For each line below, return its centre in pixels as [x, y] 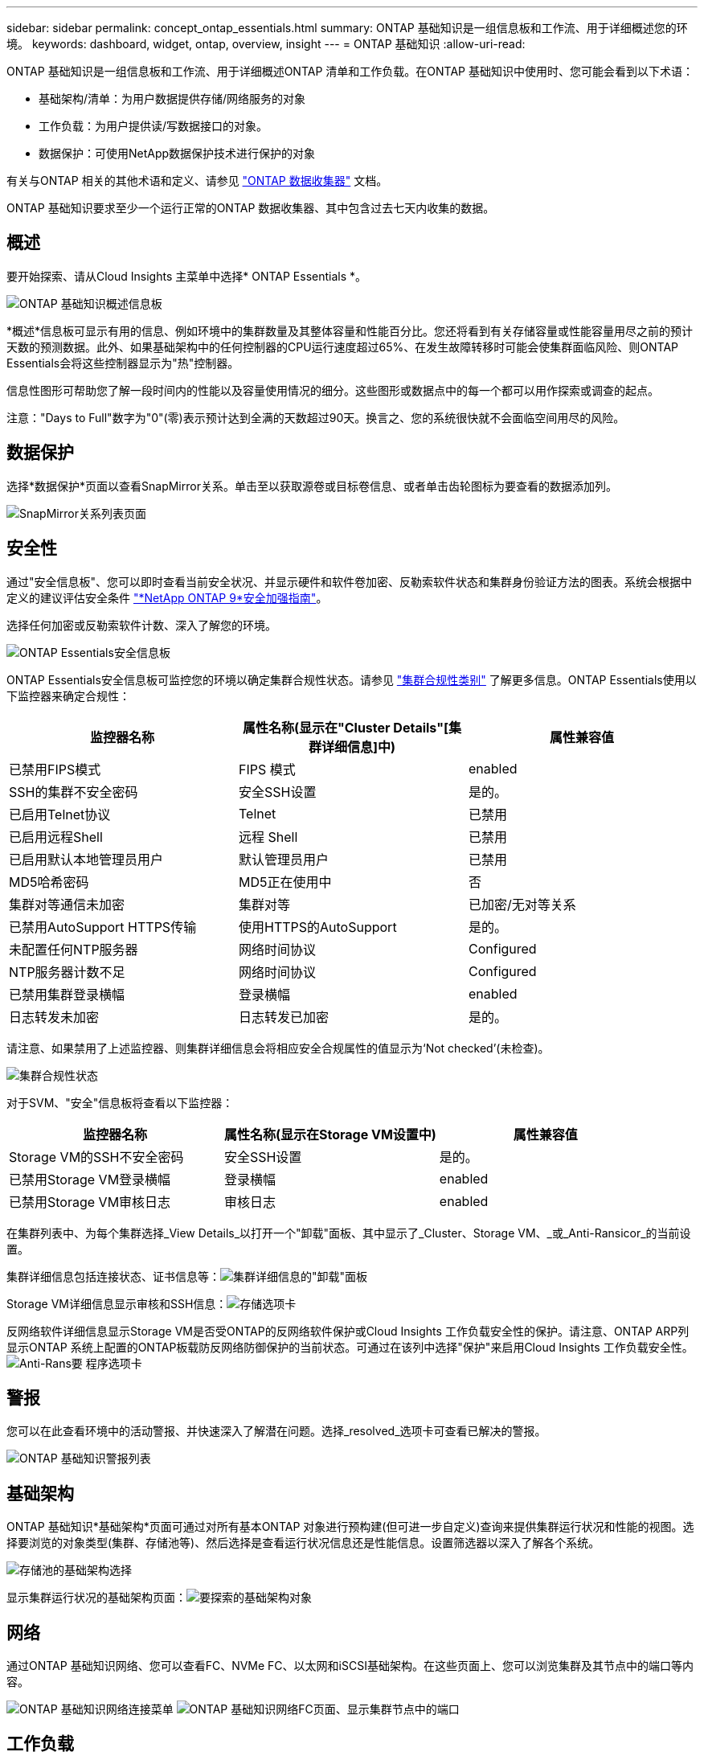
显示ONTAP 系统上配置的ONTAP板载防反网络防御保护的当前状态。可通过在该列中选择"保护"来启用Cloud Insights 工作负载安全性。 [350, 1347]
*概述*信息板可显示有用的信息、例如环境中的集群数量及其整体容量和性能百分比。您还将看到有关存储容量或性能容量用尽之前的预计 [350, 330]
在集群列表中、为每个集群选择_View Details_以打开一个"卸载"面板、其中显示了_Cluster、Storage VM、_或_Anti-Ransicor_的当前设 [349, 1233]
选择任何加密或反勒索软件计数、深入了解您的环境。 [141, 625]
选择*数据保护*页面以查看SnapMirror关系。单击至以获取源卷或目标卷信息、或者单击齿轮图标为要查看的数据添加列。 [312, 486]
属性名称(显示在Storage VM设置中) [330, 1134]
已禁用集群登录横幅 [67, 994]
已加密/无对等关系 [522, 904]
